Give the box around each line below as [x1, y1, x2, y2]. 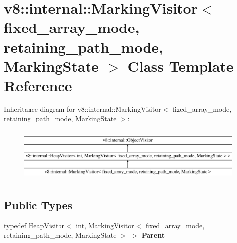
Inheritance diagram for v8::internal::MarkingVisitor [4, 103, 161, 114]
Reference [4, 75, 72, 95]
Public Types [4, 197, 73, 212]
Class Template [127, 56, 234, 76]
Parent [141, 230, 165, 240]
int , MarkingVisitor [76, 220, 134, 230]
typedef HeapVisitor [4, 220, 65, 230]
